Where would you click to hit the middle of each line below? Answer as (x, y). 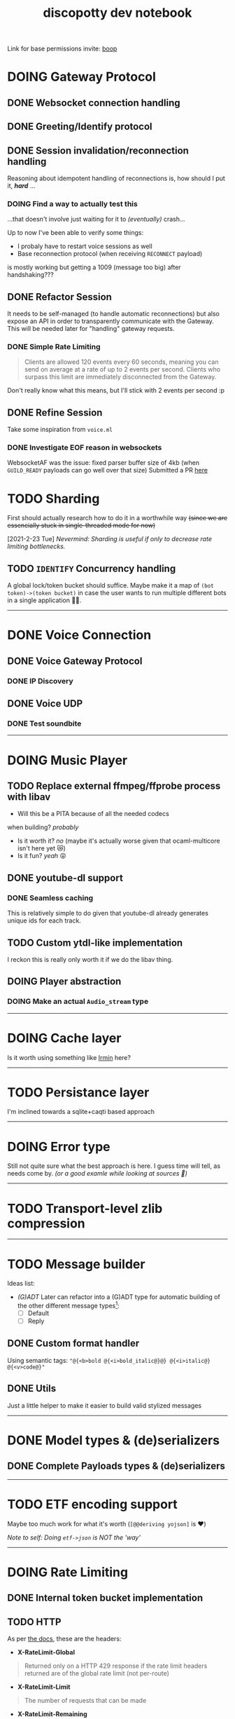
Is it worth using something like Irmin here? (69, 1057)
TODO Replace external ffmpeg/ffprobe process (114, 786)
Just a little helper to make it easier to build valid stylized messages (105, 1405)
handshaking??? (30, 275)
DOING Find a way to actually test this (72, 203)
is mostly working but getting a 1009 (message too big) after (94, 267)
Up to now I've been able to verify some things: (76, 233)
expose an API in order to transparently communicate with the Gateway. (111, 321)
